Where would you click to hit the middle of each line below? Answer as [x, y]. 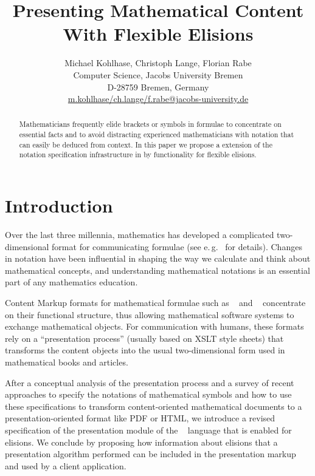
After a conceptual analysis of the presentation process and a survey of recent [150, 382]
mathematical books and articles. [67, 362]
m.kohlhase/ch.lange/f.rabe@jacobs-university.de [158, 99]
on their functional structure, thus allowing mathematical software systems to [150, 314]
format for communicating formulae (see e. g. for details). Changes [177, 246]
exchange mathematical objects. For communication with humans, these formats [154, 326]
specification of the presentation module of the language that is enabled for [148, 430]
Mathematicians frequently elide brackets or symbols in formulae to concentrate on [150, 124]
